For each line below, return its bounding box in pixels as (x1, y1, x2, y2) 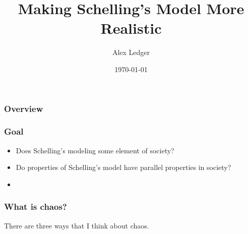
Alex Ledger (112, 47, 150, 57)
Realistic (100, 18, 162, 38)
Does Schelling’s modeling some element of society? (16, 145, 174, 155)
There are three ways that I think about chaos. (4, 220, 149, 230)
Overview (4, 102, 43, 114)
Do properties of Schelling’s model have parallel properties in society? (16, 162, 231, 172)
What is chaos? (4, 200, 67, 213)
